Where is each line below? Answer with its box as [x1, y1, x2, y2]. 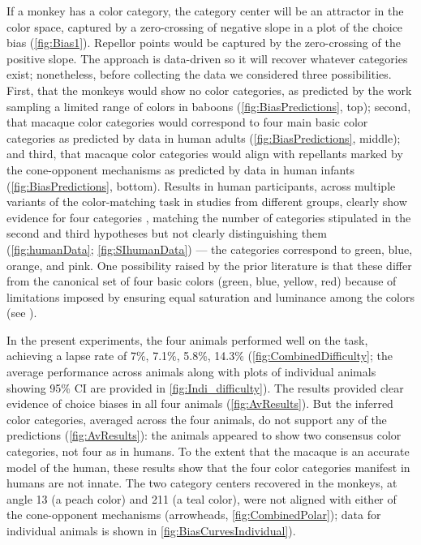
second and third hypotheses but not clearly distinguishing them [6, 225, 327, 242]
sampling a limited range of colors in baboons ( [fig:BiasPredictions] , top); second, [6, 97, 411, 114]
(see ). [6, 304, 37, 321]
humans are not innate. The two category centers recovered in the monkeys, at [6, 474, 397, 491]
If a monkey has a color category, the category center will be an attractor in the [6, 2, 404, 19]
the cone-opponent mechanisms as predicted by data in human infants [6, 161, 354, 178]
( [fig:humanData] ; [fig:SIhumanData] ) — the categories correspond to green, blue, [6, 240, 413, 257]
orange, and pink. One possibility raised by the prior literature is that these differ [6, 256, 412, 273]
